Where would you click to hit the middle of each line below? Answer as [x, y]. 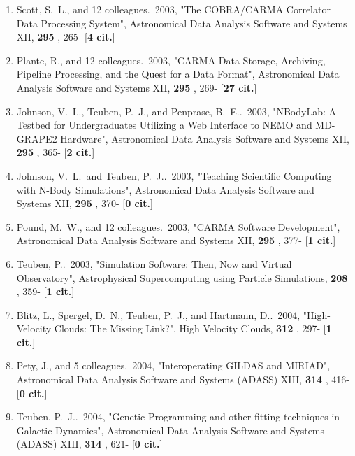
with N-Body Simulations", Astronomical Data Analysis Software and [165, 189]
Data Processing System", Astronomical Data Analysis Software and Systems [182, 23]
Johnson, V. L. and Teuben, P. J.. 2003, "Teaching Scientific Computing [174, 175]
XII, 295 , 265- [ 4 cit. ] [66, 37]
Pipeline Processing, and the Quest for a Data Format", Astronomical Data [178, 74]
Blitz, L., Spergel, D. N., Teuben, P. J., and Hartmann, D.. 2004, [158, 314]
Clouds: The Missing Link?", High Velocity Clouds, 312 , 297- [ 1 [193, 328]
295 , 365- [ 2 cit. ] [56, 152]
